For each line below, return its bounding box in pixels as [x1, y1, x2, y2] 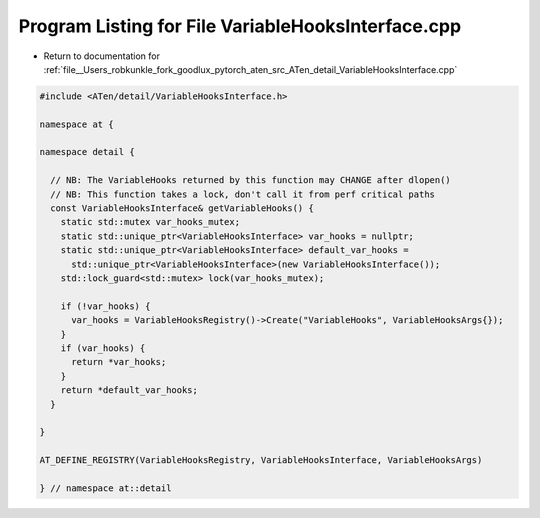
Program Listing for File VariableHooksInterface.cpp [18, 15, 462, 37]
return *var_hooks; [71, 356, 167, 368]
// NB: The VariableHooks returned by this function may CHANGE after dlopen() [50, 175, 452, 186]
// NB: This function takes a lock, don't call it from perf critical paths [50, 188, 435, 200]
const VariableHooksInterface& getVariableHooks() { [50, 203, 314, 214]
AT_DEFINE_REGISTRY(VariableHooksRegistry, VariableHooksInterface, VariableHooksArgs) [39, 455, 483, 466]
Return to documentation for [43, 50, 160, 62]
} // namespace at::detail [39, 482, 172, 494]
